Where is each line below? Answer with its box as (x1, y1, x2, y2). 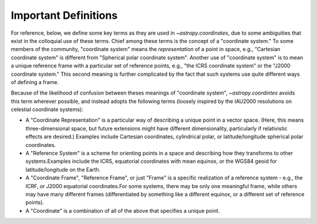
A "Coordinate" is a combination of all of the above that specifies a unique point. (25, 207, 220, 214)
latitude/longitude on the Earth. (25, 166, 101, 173)
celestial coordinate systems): (11, 106, 83, 113)
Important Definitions (11, 9, 118, 22)
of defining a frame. (11, 78, 59, 85)
